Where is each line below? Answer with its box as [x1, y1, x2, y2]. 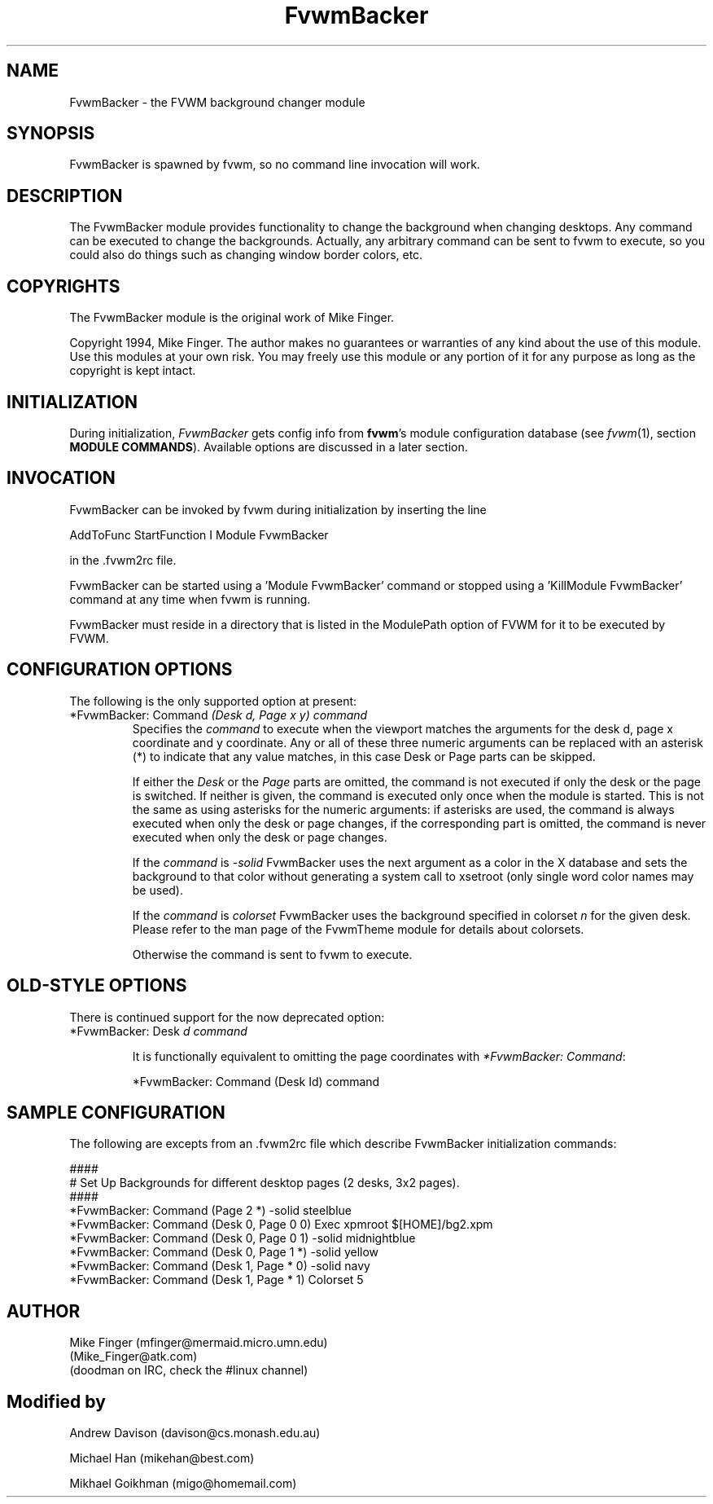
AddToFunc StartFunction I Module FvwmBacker [69, 527, 329, 542]
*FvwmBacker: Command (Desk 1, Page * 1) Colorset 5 [69, 1273, 364, 1287]
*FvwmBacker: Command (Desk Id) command [132, 1074, 380, 1088]
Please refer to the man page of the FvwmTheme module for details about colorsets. [132, 921, 584, 936]
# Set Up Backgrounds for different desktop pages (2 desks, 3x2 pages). [69, 1176, 460, 1190]
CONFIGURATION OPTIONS [7, 659, 233, 680]
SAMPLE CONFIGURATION [7, 1102, 225, 1123]
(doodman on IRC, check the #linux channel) [69, 1363, 308, 1378]
